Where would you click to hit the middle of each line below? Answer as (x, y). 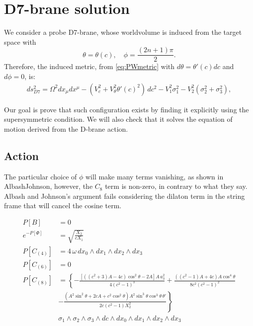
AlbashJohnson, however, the (48, 186)
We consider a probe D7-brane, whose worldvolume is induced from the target (123, 32)
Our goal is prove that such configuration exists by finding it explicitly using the (126, 109)
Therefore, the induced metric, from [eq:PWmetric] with (89, 66)
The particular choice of (41, 176)
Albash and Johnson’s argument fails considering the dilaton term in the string (125, 196)
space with (20, 41)
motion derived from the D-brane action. (66, 128)
